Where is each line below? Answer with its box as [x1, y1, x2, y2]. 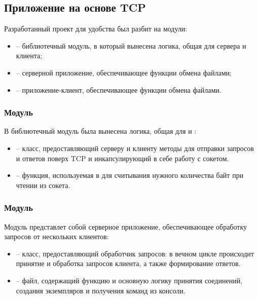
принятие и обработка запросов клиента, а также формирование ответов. [16, 258, 241, 269]
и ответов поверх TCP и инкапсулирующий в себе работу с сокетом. [16, 153, 229, 163]
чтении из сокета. [16, 179, 70, 190]
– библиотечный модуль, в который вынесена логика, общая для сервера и [16, 40, 246, 51]
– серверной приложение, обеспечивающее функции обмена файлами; [16, 67, 232, 78]
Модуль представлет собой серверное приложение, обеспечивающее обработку [4, 221, 247, 232]
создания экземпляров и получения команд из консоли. [16, 285, 186, 295]
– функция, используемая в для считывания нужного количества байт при [16, 170, 244, 180]
